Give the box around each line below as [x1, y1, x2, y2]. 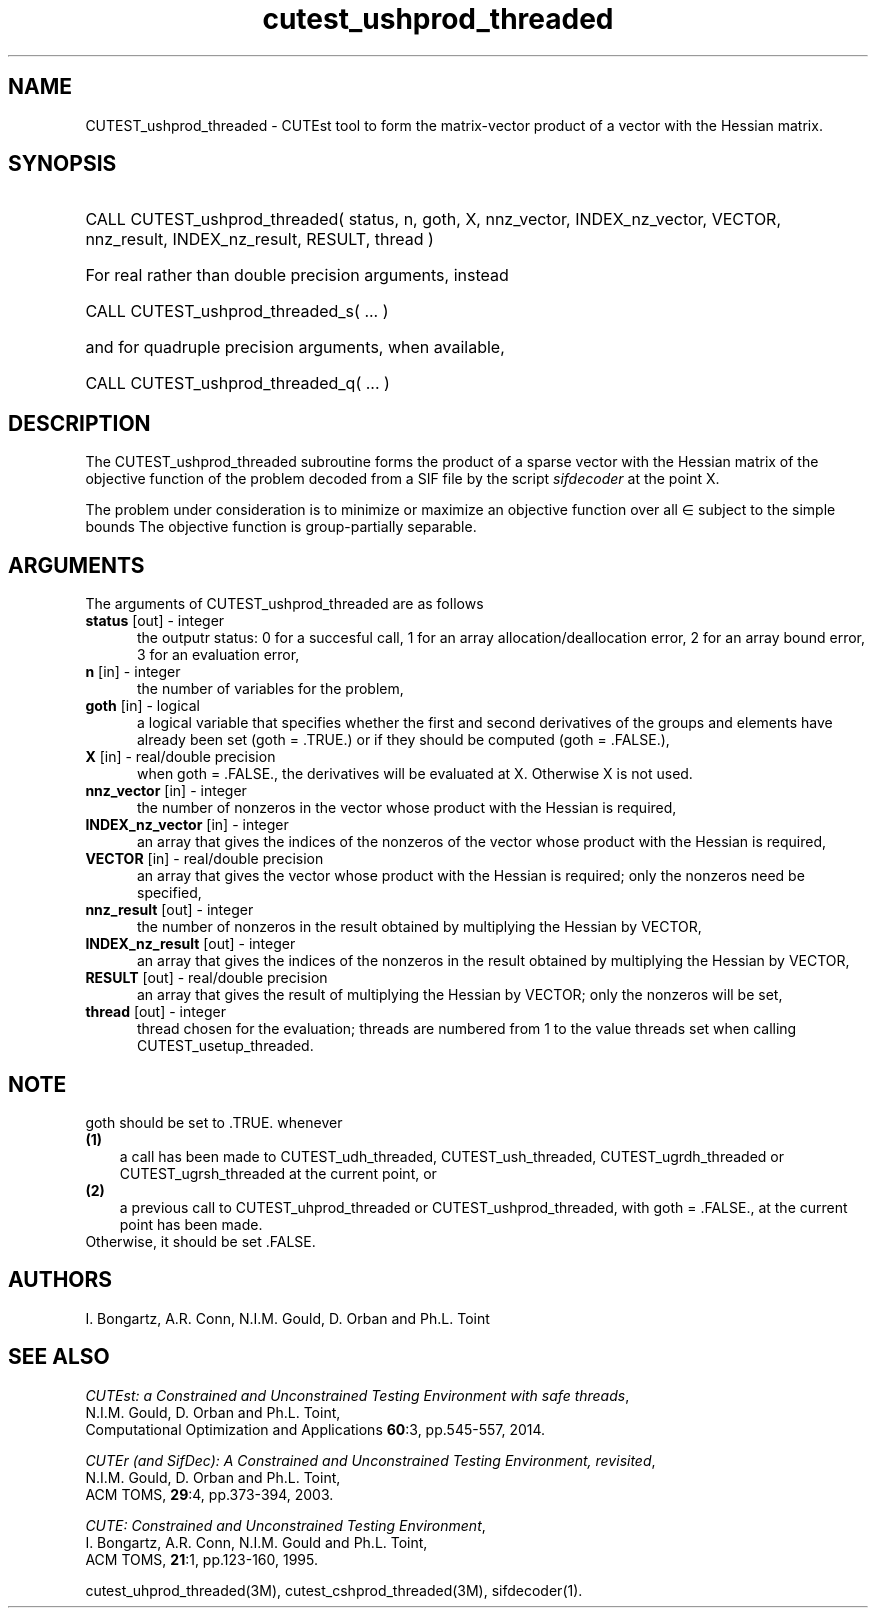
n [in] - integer [85, 663, 181, 681]
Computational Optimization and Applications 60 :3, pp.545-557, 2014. [85, 1420, 546, 1438]
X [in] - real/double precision [85, 748, 276, 766]
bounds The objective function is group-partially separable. [85, 518, 477, 536]
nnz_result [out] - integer [85, 901, 254, 919]
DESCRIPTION [8, 410, 151, 436]
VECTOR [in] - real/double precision [85, 850, 324, 868]
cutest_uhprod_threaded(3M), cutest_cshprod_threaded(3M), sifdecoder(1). [85, 1581, 583, 1599]
